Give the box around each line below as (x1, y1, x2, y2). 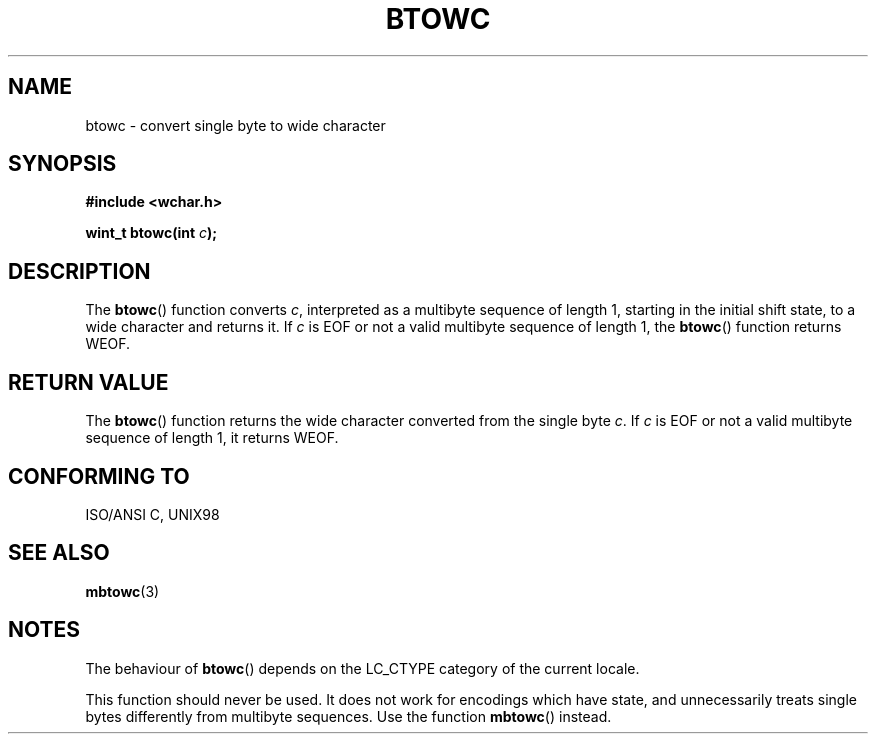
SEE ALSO (8, 540, 110, 566)
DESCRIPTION (8, 258, 151, 284)
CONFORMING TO (8, 463, 190, 489)
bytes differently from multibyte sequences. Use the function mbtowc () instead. (85, 707, 612, 725)
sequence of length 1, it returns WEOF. (85, 429, 339, 447)
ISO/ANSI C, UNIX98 (85, 505, 220, 523)
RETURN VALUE (8, 369, 169, 395)
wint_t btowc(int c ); (85, 224, 218, 242)
